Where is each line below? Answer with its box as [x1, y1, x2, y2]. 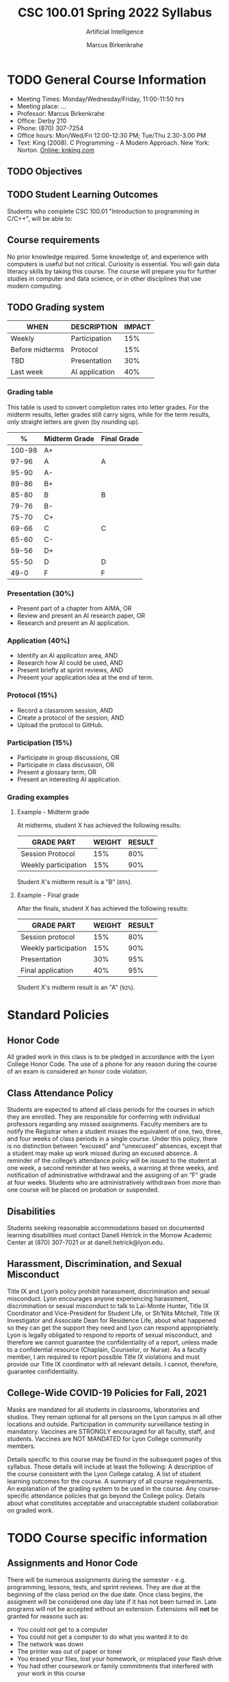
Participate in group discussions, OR [16, 753, 120, 761]
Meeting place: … [16, 102, 66, 110]
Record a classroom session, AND [16, 706, 113, 714]
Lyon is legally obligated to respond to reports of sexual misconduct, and [7, 1331, 212, 1339]
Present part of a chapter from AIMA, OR [16, 604, 132, 613]
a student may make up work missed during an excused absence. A [7, 1149, 198, 1157]
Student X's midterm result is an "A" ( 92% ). [16, 983, 135, 992]
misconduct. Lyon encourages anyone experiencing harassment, [7, 1294, 189, 1303]
